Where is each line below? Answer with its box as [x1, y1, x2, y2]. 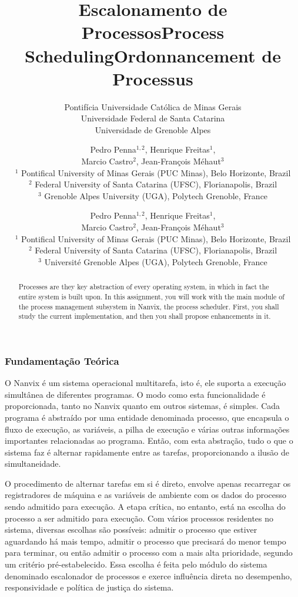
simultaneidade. [5, 457, 61, 470]
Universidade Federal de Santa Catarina [81, 112, 225, 124]
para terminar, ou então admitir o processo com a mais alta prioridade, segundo [5, 546, 293, 559]
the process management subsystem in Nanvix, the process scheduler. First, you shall [18, 301, 279, 311]
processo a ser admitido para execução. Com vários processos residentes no [5, 512, 274, 524]
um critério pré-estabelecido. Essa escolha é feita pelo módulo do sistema [5, 558, 267, 570]
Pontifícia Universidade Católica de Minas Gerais [64, 100, 242, 113]
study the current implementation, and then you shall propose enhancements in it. [18, 311, 271, 321]
